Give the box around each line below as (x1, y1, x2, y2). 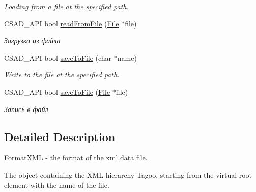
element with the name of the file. (4, 179, 109, 190)
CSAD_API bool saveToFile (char (4, 52, 112, 63)
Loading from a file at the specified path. (4, 1, 129, 11)
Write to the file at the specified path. (4, 69, 120, 80)
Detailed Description (4, 128, 116, 144)
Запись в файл (4, 103, 48, 114)
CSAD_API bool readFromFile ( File (4, 18, 119, 29)
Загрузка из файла (4, 35, 61, 46)
